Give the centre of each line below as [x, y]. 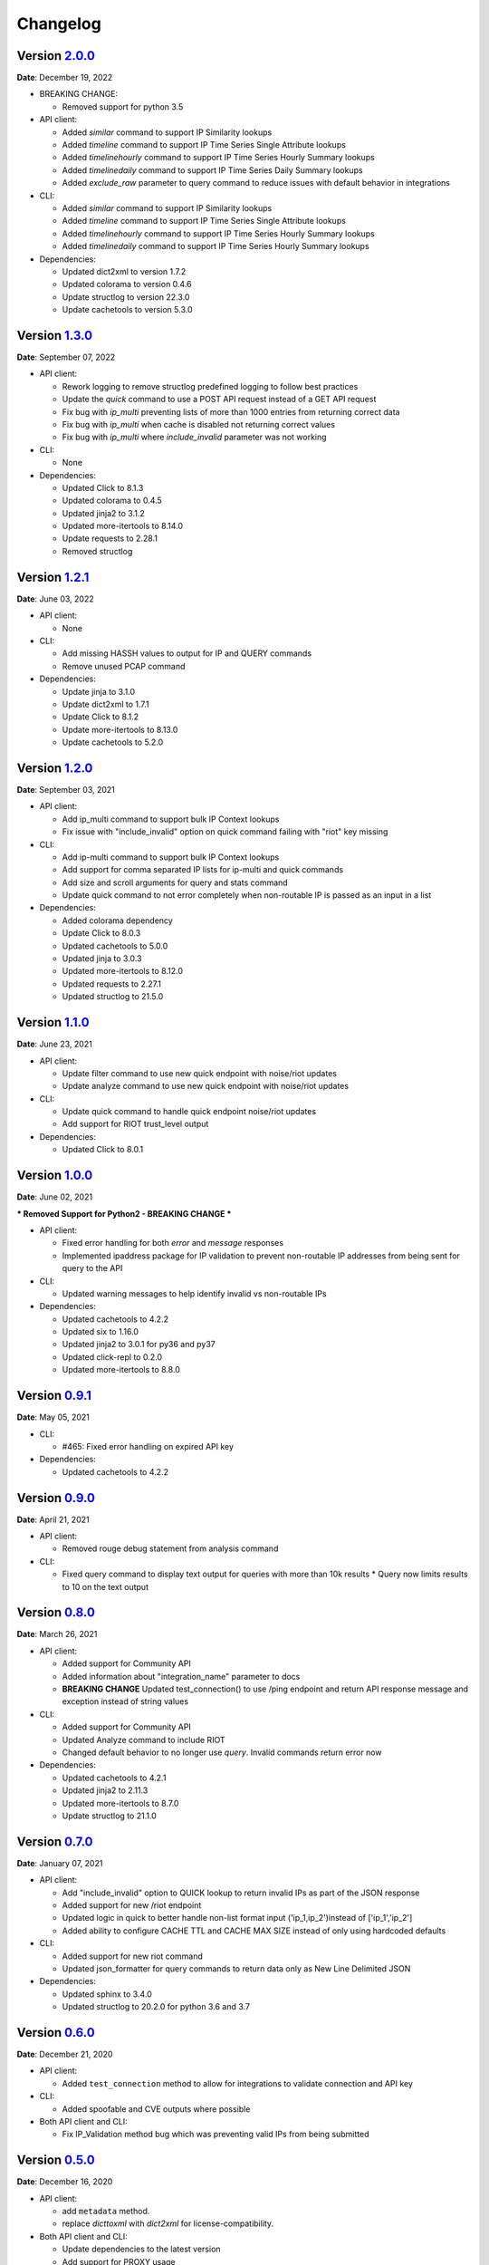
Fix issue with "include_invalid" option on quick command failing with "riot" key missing [225, 832]
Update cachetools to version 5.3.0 [127, 310]
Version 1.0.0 [55, 1176]
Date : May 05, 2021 [53, 1417]
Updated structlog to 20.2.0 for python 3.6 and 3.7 [156, 2007]
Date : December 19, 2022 [65, 78]
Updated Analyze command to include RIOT [144, 1740]
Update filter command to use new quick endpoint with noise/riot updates [199, 1073]
